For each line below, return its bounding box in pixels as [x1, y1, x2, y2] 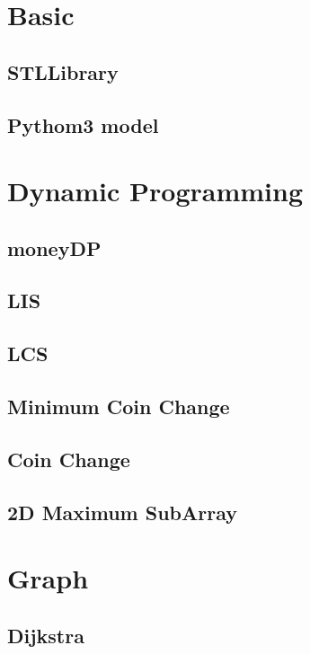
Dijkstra [7, 621, 84, 649]
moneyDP [7, 234, 102, 261]
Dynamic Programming [7, 172, 304, 209]
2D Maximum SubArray [7, 498, 238, 526]
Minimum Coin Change [7, 393, 230, 420]
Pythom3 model [7, 110, 159, 138]
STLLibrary [7, 57, 119, 85]
